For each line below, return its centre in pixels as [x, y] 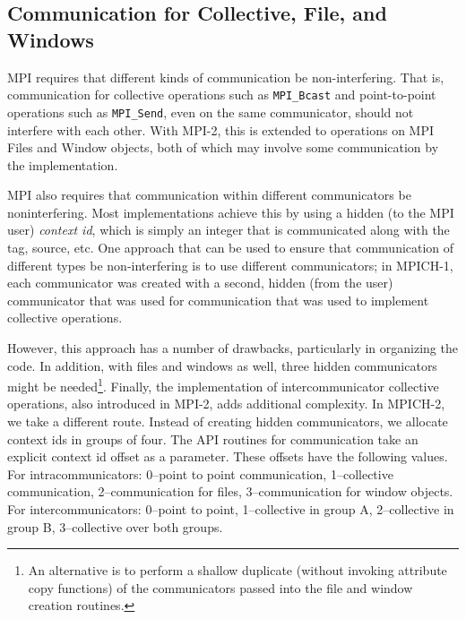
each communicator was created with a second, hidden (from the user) [200, 283]
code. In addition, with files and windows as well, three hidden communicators [222, 365]
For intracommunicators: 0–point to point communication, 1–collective [200, 473]
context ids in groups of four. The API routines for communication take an [213, 438]
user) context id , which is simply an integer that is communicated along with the [229, 230]
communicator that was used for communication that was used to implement [218, 300]
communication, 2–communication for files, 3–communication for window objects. [230, 491]
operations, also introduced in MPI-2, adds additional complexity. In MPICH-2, [226, 404]
